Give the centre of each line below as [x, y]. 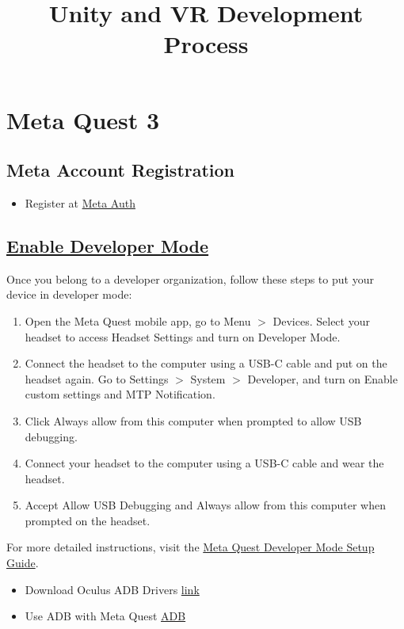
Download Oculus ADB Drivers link [112, 589]
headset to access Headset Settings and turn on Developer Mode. [183, 336]
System [208, 378]
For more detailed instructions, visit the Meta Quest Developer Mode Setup [191, 547]
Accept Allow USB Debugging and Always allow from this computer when [206, 505]
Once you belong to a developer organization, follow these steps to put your [190, 278]
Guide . [23, 563]
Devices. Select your [321, 320]
